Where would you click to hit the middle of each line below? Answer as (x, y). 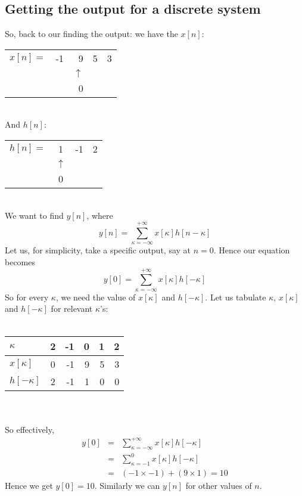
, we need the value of (96, 297)
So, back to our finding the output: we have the (91, 34)
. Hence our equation (252, 250)
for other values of (219, 485)
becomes (20, 261)
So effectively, (29, 429)
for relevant (72, 309)
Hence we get (29, 485)
